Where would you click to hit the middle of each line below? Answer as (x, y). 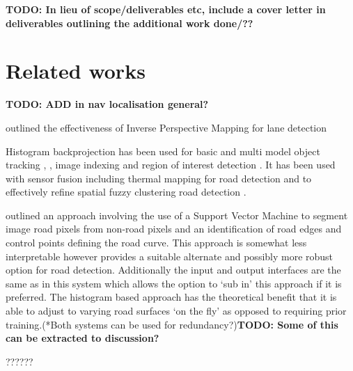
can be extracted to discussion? (83, 338)
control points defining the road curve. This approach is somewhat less (156, 243)
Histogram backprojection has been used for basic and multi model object (163, 151)
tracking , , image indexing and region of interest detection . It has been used (171, 165)
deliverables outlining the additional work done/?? (130, 23)
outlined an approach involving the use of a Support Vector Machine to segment (177, 215)
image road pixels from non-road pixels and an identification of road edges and (174, 229)
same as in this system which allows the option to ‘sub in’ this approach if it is (174, 283)
